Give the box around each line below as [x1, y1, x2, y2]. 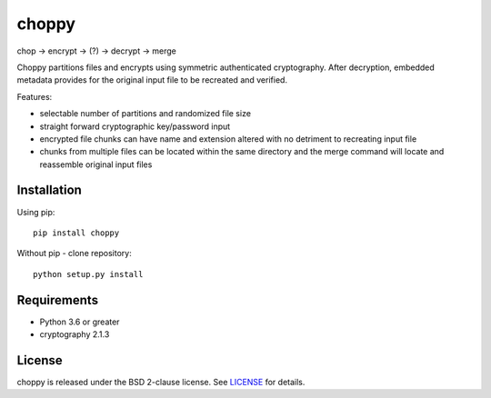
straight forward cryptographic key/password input [39, 121, 231, 132]
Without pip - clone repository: [16, 248, 132, 259]
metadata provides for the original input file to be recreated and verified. [16, 75, 288, 85]
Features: [16, 91, 53, 102]
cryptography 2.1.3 [39, 329, 110, 340]
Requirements [16, 292, 99, 308]
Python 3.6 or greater [39, 316, 120, 327]
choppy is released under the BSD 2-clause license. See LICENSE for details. [16, 376, 306, 387]
